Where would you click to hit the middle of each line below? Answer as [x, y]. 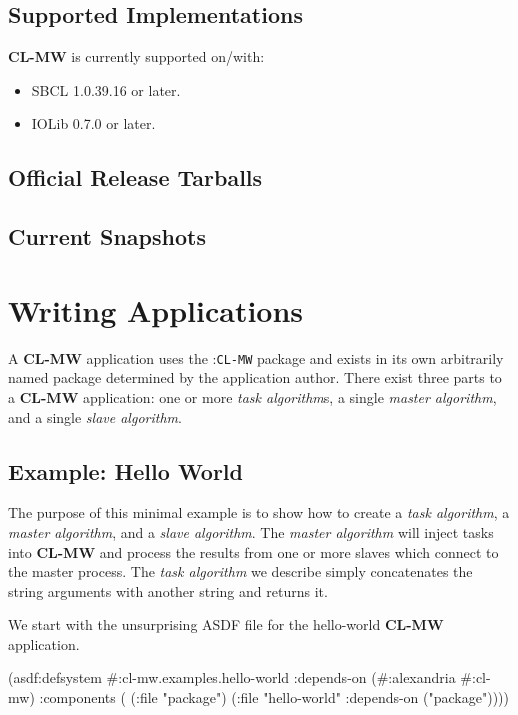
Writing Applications [156, 309]
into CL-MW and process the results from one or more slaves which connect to [253, 551]
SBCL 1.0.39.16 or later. [106, 89]
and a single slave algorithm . [95, 416]
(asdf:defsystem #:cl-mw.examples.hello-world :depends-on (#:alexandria [232, 677]
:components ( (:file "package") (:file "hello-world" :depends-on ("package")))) [274, 697]
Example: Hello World [125, 470]
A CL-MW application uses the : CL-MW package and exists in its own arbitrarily [256, 357]
